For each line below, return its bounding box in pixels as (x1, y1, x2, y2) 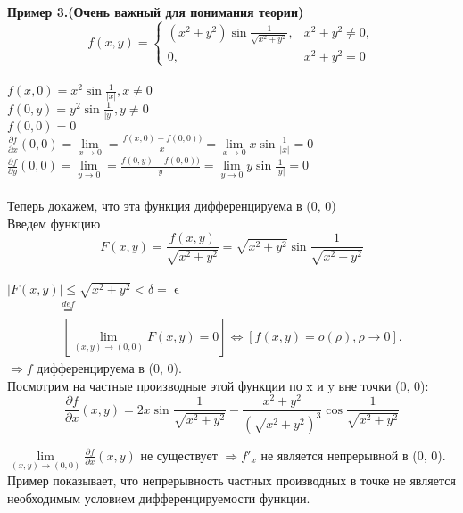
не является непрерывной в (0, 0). (260, 445, 446, 464)
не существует (140, 445, 218, 464)
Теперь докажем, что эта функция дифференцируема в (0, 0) (7, 195, 336, 214)
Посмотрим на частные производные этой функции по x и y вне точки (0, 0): (7, 376, 429, 394)
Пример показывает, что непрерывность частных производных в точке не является (7, 470, 456, 489)
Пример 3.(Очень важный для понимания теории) (7, 3, 304, 21)
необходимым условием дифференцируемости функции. (7, 488, 310, 507)
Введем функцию (7, 213, 101, 232)
